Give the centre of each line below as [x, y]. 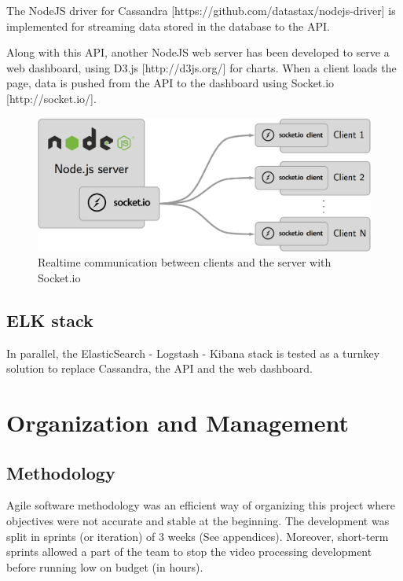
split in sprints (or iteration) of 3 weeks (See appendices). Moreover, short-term [198, 536]
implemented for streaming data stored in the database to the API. [168, 26]
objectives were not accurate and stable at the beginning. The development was [198, 521]
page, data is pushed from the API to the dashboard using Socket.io [170, 83]
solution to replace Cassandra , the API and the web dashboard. [159, 368]
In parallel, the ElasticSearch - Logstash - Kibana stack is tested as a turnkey [193, 353]
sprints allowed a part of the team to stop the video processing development [189, 552]
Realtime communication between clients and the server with [185, 262]
